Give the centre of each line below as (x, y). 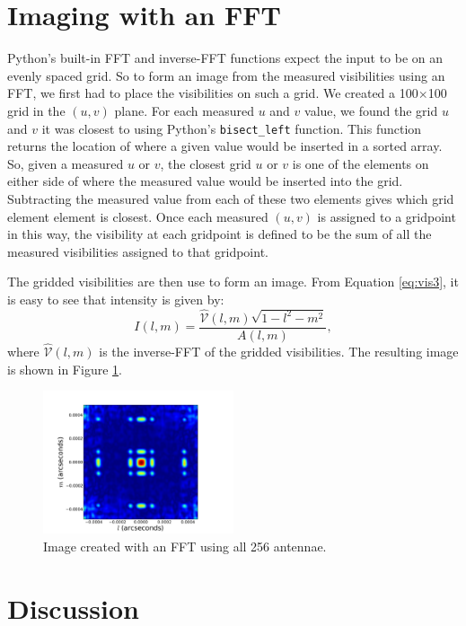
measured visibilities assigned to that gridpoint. (138, 251)
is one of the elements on (360, 163)
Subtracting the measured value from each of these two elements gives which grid (231, 198)
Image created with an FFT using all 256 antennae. (185, 546)
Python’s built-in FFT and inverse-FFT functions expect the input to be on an (225, 58)
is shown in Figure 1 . (65, 369)
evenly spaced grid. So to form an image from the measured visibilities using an (226, 75)
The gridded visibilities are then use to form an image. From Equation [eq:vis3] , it (233, 282)
